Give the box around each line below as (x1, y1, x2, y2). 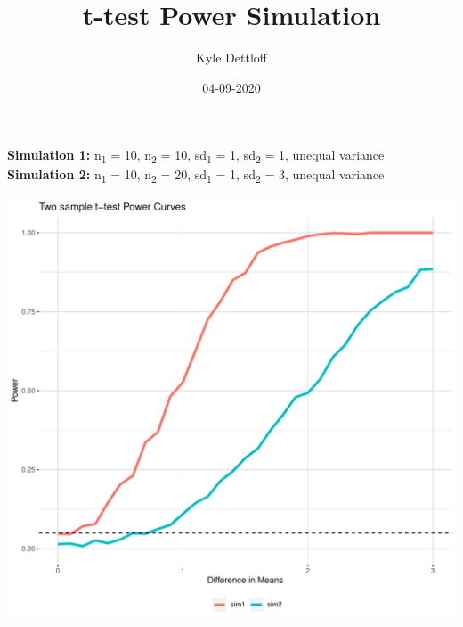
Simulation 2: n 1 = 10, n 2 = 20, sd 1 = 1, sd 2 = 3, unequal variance (7, 165, 385, 186)
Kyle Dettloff (196, 48, 267, 67)
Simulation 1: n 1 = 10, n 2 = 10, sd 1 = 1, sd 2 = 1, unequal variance (7, 145, 385, 167)
